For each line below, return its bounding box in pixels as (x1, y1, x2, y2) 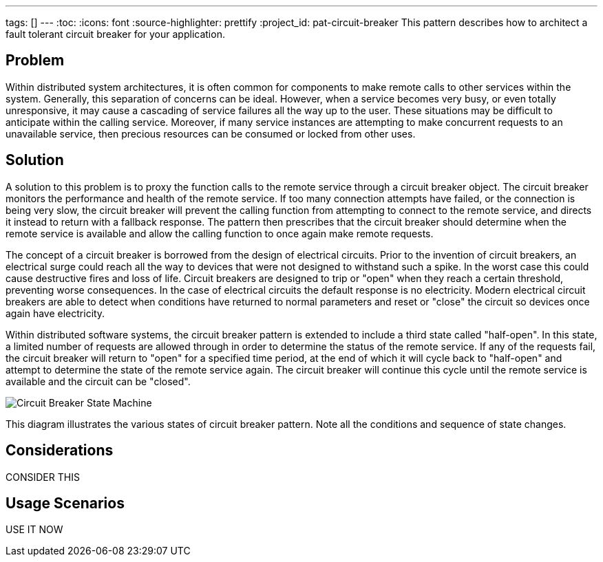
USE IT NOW (6, 523, 63, 536)
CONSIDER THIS (6, 471, 80, 483)
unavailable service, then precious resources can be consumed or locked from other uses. (6, 127, 416, 140)
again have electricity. (6, 307, 105, 319)
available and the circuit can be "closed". (6, 375, 191, 387)
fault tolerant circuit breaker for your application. (6, 28, 225, 40)
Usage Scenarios (6, 494, 125, 512)
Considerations (6, 442, 114, 460)
